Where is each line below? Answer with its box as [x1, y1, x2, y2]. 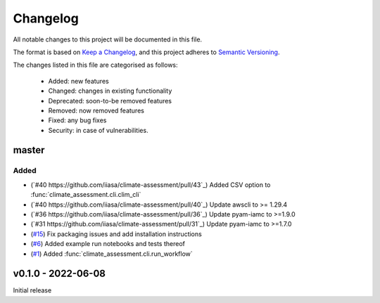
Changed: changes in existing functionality [48, 86, 172, 95]
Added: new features [48, 77, 109, 85]
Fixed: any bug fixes [48, 116, 107, 124]
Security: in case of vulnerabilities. [48, 126, 148, 134]
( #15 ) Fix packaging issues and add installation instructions [30, 229, 202, 238]
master [13, 144, 45, 156]
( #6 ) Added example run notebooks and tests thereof [30, 240, 186, 248]
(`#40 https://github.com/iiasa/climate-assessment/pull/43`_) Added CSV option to [30, 180, 271, 189]
